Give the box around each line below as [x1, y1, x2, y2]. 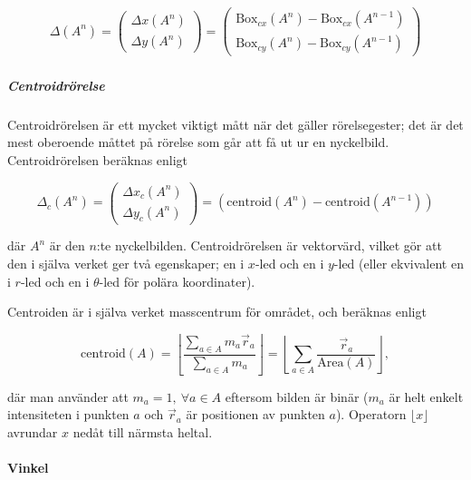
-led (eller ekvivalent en [333, 254, 464, 273]
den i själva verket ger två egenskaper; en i [7, 254, 245, 273]
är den [49, 236, 85, 255]
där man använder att [7, 387, 129, 406]
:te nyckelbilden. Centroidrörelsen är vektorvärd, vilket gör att [96, 236, 442, 255]
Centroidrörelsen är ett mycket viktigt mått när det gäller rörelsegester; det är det [7, 114, 464, 133]
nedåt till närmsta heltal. [72, 422, 213, 441]
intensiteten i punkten [7, 405, 130, 424]
